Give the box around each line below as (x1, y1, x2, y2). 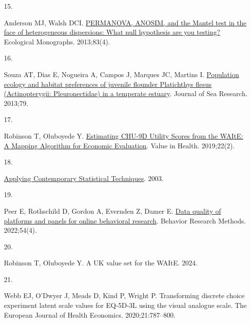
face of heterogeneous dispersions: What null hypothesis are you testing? (4, 27, 220, 37)
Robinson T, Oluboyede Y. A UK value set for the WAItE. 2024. (4, 258, 198, 268)
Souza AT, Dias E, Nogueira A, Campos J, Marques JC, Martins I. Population (4, 69, 239, 79)
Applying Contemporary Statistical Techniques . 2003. (4, 173, 164, 183)
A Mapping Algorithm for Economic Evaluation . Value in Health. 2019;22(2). (4, 140, 235, 150)
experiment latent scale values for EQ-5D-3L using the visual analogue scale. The (4, 300, 247, 310)
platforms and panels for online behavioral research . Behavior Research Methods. (4, 215, 246, 225)
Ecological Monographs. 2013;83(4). (4, 36, 110, 46)
